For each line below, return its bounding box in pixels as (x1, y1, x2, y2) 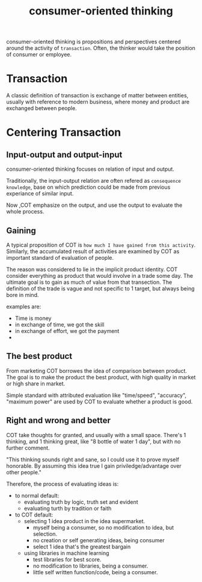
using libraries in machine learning (23, 549, 109, 557)
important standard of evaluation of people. (6, 254, 114, 261)
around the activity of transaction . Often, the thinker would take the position (6, 44, 195, 52)
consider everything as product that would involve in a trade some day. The (6, 272, 194, 279)
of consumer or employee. (6, 51, 72, 58)
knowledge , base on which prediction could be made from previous (6, 183, 171, 191)
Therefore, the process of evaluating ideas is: (6, 480, 119, 488)
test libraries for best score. (32, 556, 102, 563)
